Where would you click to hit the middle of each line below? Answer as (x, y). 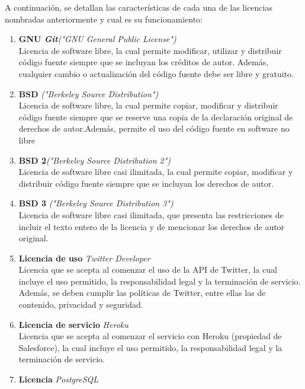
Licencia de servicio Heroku (73, 324)
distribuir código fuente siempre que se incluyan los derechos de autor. (146, 183)
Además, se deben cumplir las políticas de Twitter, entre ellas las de (142, 293)
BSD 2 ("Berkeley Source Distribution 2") (95, 160)
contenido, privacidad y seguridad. (81, 304)
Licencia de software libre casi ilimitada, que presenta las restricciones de (151, 214)
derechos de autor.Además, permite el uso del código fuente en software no (154, 128)
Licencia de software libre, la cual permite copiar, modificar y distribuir (148, 105)
